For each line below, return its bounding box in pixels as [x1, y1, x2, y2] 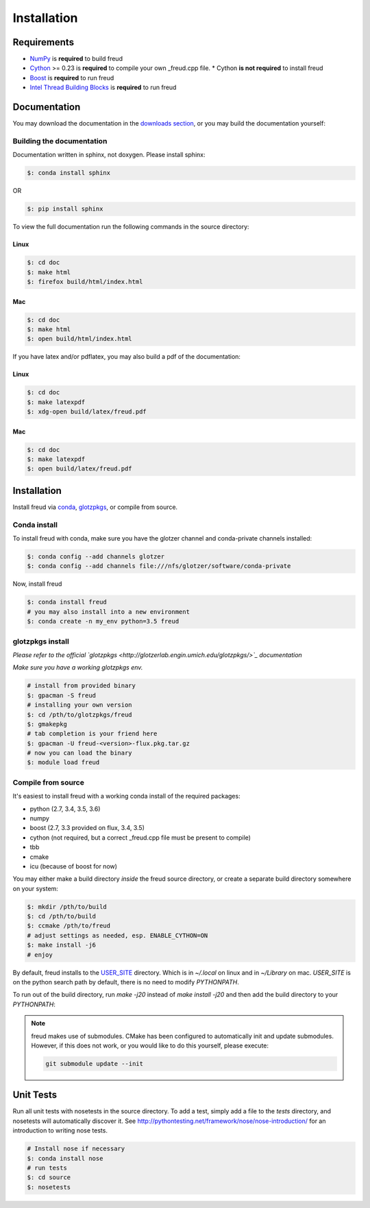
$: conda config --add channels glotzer [27, 553, 164, 560]
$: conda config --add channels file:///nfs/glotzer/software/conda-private [27, 562, 291, 570]
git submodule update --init [45, 1060, 144, 1067]
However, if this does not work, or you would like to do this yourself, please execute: [31, 1041, 269, 1050]
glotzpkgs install [12, 637, 70, 646]
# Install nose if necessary [27, 1145, 125, 1152]
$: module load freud [27, 759, 100, 766]
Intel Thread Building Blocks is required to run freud [29, 83, 177, 92]
